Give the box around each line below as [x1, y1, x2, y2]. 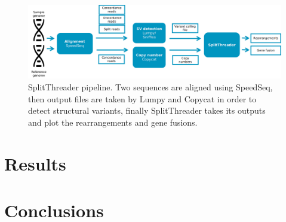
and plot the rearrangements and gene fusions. [28, 115, 198, 128]
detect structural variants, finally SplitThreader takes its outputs [28, 104, 266, 117]
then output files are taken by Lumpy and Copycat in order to [28, 92, 257, 105]
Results [4, 151, 66, 175]
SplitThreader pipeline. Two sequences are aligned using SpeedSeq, [28, 80, 273, 93]
